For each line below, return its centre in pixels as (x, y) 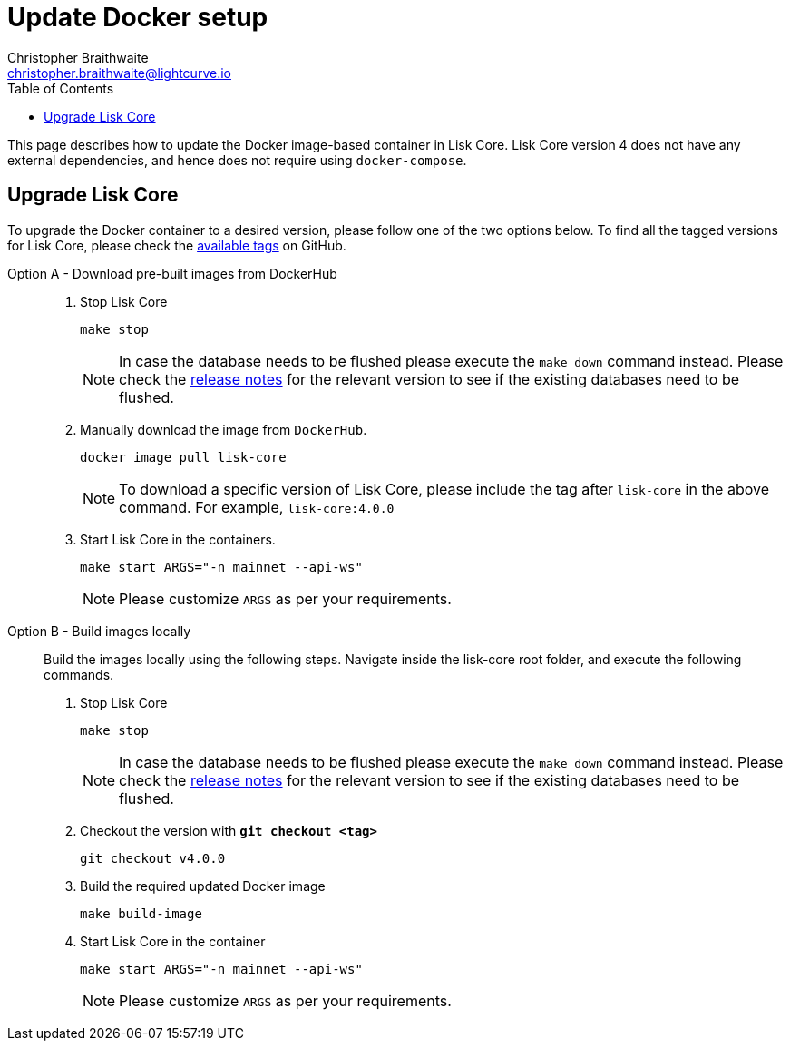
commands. (79, 674)
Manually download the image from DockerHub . (224, 429)
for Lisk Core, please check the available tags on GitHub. (177, 245)
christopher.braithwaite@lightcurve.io (119, 73)
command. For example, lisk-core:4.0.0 (257, 507)
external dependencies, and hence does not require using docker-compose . (237, 160)
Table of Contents (61, 88)
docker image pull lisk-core (183, 457)
